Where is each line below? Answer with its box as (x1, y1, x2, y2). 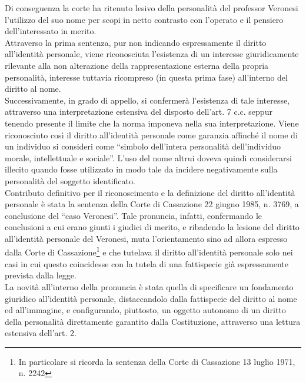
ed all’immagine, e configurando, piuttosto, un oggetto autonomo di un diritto (5, 304, 286, 316)
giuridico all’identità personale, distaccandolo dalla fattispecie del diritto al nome (5, 292, 297, 304)
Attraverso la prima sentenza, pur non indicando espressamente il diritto (5, 36, 267, 48)
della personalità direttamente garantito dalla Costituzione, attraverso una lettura (5, 315, 301, 327)
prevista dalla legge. (5, 269, 76, 281)
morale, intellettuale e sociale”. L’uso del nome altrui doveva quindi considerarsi (5, 151, 292, 164)
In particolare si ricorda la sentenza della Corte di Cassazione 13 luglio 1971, (18, 355, 295, 367)
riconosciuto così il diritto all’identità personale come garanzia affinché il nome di (5, 128, 298, 141)
